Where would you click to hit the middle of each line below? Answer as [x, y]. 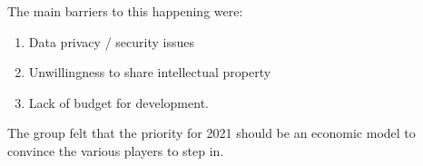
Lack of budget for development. [118, 102]
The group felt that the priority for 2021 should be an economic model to [211, 133]
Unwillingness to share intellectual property [150, 72]
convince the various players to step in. [116, 150]
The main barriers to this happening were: [125, 11]
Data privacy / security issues [111, 41]
